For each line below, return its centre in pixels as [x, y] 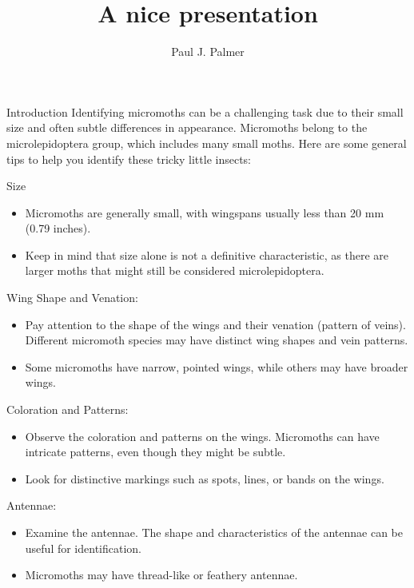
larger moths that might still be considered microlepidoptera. [175, 270]
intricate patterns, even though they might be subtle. [155, 452]
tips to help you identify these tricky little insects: [129, 159]
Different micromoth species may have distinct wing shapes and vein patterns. [217, 340]
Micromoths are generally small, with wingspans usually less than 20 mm [205, 212]
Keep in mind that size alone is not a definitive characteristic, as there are [207, 254]
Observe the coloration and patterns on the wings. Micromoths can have [202, 436]
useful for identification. [84, 548]
